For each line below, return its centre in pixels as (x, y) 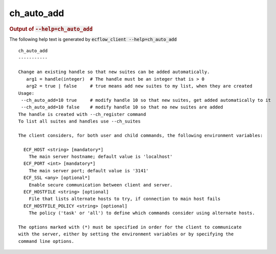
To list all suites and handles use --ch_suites (79, 121)
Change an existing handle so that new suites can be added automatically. (114, 72)
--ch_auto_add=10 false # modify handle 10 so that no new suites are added (122, 107)
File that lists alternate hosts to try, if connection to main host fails (124, 199)
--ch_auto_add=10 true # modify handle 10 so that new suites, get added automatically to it (146, 100)
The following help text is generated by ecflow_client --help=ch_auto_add (93, 39)
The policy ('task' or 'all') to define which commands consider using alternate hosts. (142, 213)
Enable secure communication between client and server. (100, 185)
